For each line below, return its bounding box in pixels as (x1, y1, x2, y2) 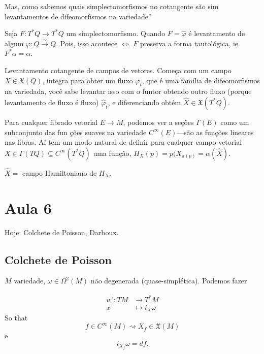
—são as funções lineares (177, 126, 254, 137)
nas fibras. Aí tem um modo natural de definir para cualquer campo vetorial (5, 137, 242, 147)
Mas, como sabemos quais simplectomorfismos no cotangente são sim (5, 1, 219, 11)
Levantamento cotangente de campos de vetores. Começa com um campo (5, 65, 232, 75)
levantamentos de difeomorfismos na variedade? (5, 11, 152, 21)
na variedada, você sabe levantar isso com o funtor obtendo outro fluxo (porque (5, 86, 252, 96)
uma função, (93, 147, 131, 158)
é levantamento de (188, 28, 245, 39)
